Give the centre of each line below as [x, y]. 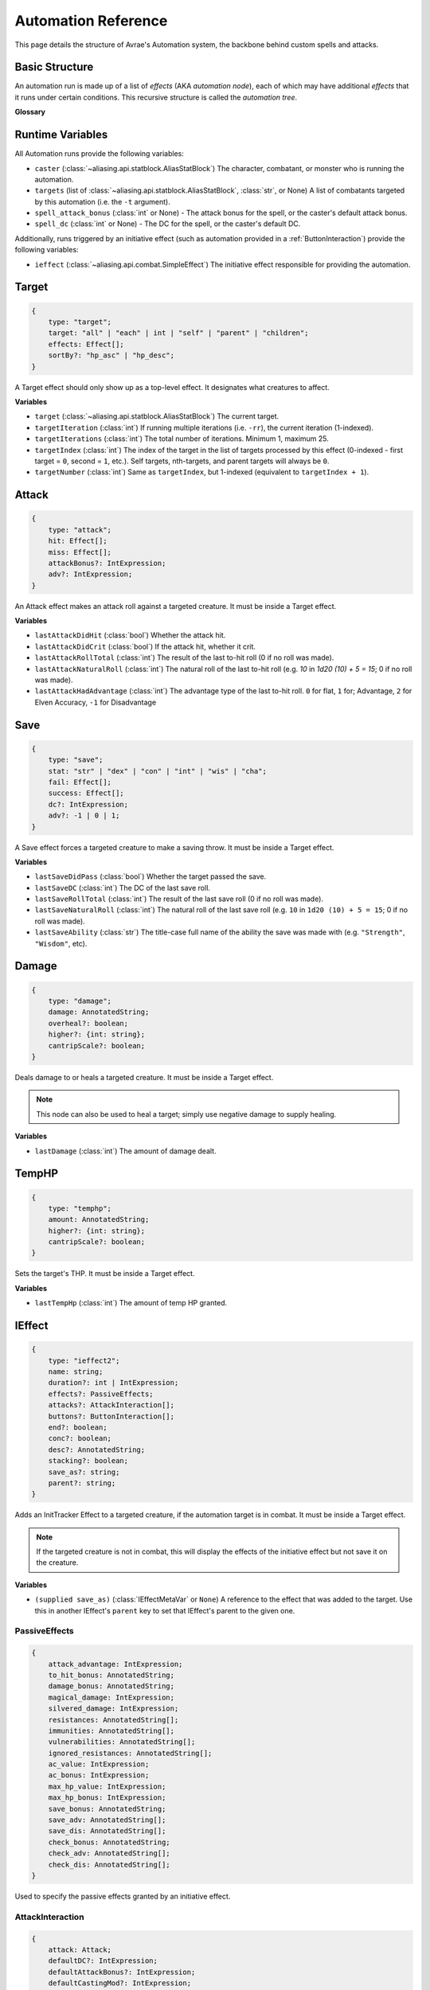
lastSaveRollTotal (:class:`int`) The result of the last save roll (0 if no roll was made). [179, 899]
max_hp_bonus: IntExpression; [107, 1798]
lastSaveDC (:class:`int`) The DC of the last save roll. [123, 888]
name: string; [76, 1372]
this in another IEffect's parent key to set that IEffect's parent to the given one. [165, 1610]
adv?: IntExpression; [90, 574]
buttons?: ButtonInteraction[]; [111, 1416]
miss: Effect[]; [80, 552]
